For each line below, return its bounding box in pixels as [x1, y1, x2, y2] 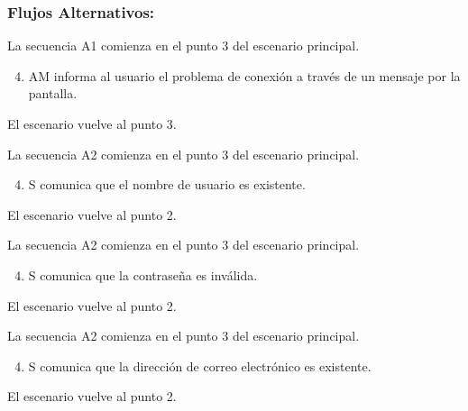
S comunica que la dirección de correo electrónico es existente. [28, 356, 372, 375]
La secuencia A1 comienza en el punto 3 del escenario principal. [7, 36, 360, 55]
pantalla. [28, 84, 78, 103]
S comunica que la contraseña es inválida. [28, 265, 258, 284]
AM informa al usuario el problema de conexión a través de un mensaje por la [28, 66, 461, 85]
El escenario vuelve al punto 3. [7, 114, 177, 132]
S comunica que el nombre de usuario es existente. [28, 175, 306, 194]
